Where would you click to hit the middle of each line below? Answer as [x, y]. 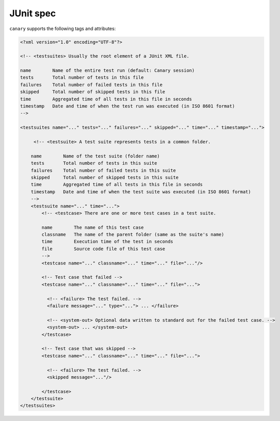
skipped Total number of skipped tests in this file [93, 92]
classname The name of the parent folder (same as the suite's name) [133, 235]
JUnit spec [33, 13]
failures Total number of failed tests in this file [91, 85]
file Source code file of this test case [103, 249]
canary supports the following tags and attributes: [63, 29]
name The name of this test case [93, 227]
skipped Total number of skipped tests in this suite [105, 177]
